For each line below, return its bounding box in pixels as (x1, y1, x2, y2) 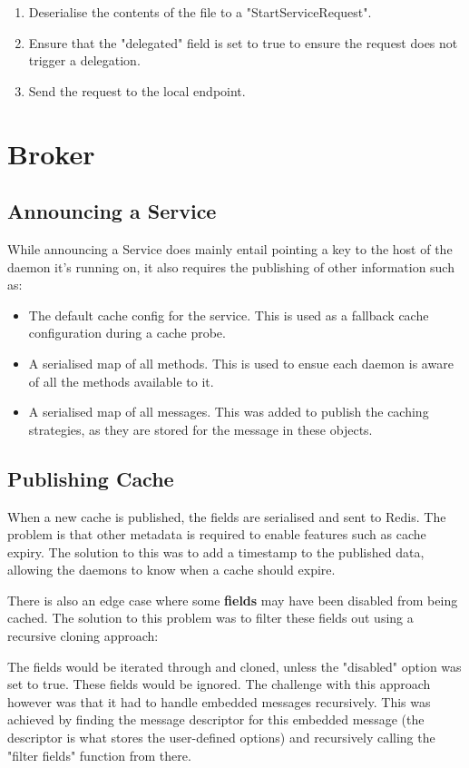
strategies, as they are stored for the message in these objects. (28, 419, 373, 438)
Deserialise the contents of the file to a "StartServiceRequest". (28, 3, 372, 21)
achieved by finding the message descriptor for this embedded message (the (7, 710, 425, 729)
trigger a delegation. (28, 51, 141, 70)
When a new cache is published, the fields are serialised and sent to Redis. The (7, 507, 446, 526)
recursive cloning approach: (7, 626, 159, 645)
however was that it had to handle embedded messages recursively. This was (7, 692, 431, 711)
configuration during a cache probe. (28, 323, 226, 342)
